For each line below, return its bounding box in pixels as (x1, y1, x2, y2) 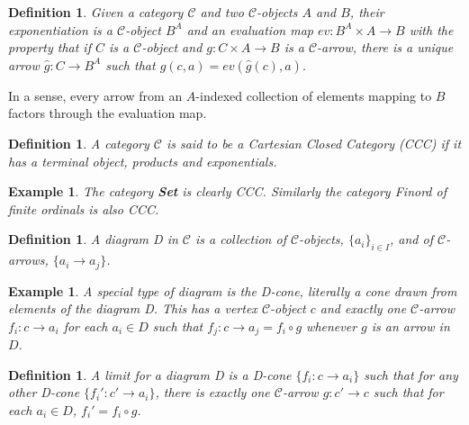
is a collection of (195, 230, 286, 249)
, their (349, 3, 384, 21)
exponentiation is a (8, 20, 113, 39)
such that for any (364, 365, 458, 384)
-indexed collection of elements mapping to (195, 86, 432, 104)
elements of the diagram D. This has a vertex (8, 299, 257, 318)
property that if (8, 38, 91, 57)
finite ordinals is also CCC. (8, 199, 159, 218)
